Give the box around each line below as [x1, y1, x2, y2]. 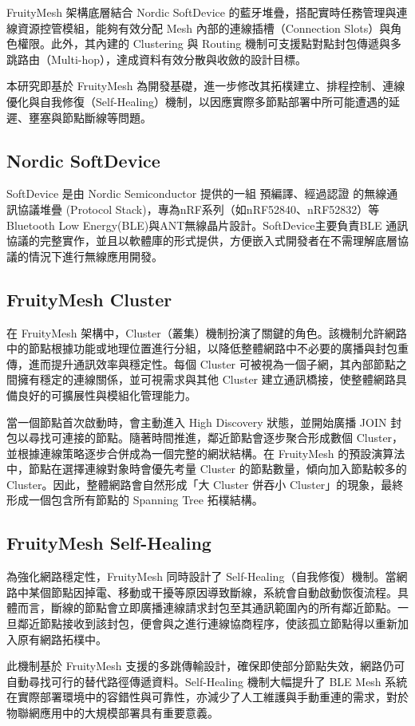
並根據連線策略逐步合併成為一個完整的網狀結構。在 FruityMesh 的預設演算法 [6, 444, 405, 461]
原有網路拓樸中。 [17, 630, 107, 647]
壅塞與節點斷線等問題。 [28, 109, 152, 125]
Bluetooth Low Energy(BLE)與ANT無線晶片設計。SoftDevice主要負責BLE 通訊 [6, 216, 409, 233]
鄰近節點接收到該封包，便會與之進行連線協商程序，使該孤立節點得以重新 [17, 615, 397, 632]
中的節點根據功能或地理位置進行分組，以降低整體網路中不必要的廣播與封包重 [6, 340, 409, 357]
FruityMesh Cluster [6, 286, 172, 311]
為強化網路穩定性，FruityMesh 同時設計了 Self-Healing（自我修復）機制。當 [6, 568, 397, 585]
